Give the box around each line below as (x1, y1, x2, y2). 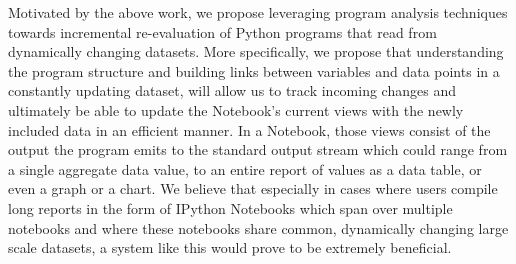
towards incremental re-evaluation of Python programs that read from (8, 21, 437, 42)
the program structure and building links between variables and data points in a (8, 60, 500, 81)
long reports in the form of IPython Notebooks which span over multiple (8, 197, 453, 218)
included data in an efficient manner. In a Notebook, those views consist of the (8, 119, 491, 140)
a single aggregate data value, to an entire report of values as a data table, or (8, 158, 482, 179)
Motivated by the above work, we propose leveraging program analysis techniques (8, 2, 508, 22)
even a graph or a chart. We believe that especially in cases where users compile (8, 178, 498, 199)
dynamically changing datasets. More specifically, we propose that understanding (8, 41, 504, 62)
